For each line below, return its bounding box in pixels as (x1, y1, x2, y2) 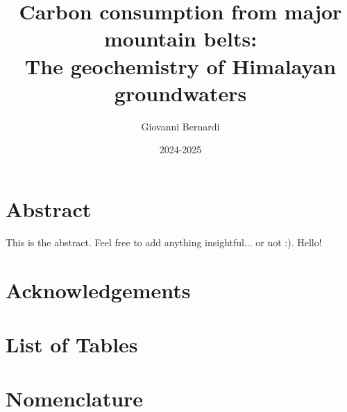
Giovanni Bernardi (141, 119, 220, 133)
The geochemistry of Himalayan (24, 51, 337, 80)
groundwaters (114, 78, 247, 107)
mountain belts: (103, 24, 257, 53)
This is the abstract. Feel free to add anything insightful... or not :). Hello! (6, 234, 322, 249)
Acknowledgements (6, 275, 191, 304)
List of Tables (6, 329, 138, 358)
